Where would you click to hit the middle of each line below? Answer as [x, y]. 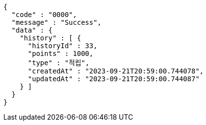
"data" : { [32, 30]
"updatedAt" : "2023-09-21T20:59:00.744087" [114, 79]
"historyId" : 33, [63, 46]
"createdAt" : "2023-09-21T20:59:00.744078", [116, 71]
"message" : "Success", [56, 22]
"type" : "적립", [59, 63]
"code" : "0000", [44, 15]
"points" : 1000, [61, 54]
